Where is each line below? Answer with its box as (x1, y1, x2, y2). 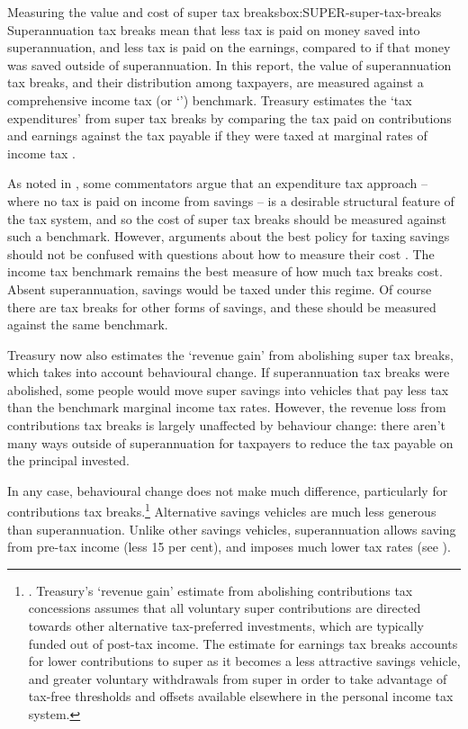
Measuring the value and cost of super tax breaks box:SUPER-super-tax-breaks (7, 3, 442, 21)
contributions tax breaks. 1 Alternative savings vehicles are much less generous (7, 499, 436, 521)
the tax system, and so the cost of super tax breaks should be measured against (7, 209, 447, 228)
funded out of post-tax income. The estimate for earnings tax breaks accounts (28, 634, 458, 652)
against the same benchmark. (7, 315, 168, 334)
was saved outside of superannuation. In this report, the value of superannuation (7, 55, 452, 74)
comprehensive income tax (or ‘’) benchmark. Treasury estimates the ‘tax (7, 90, 412, 109)
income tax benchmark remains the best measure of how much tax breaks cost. (7, 262, 443, 281)
